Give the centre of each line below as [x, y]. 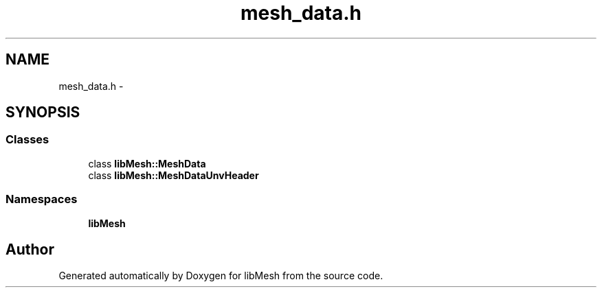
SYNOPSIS [43, 113]
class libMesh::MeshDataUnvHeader [174, 175]
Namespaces [42, 199]
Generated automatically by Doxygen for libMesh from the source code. [221, 276]
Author [30, 249]
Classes [27, 140]
